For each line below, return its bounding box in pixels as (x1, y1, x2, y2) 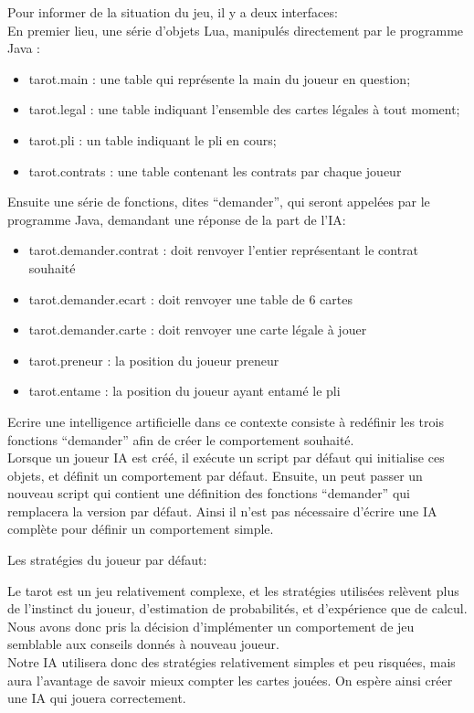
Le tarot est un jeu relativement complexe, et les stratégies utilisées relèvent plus (7, 580, 459, 600)
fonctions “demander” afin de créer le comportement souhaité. (7, 430, 354, 449)
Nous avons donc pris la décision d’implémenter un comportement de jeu (7, 616, 415, 635)
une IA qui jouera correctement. (7, 688, 186, 708)
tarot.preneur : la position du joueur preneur (28, 350, 279, 369)
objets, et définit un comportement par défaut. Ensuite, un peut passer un (7, 465, 423, 484)
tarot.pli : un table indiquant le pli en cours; (28, 130, 277, 149)
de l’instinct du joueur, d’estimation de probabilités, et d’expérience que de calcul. (7, 599, 468, 618)
